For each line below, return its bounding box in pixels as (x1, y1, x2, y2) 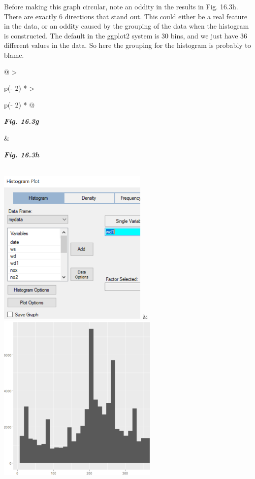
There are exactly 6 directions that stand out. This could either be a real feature (4, 11, 248, 21)
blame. (4, 49, 24, 60)
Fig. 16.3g (4, 116, 39, 126)
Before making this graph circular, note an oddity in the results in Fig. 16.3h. (4, 1, 238, 11)
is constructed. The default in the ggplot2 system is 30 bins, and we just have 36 (4, 30, 248, 40)
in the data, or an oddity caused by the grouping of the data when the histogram (4, 21, 249, 31)
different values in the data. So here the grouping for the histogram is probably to (4, 40, 251, 50)
